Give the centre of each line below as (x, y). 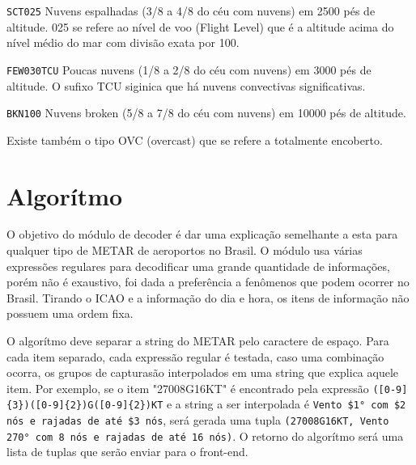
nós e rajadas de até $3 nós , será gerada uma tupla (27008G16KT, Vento (198, 420)
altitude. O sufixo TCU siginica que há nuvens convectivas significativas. (186, 85)
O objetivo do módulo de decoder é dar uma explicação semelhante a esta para (202, 234)
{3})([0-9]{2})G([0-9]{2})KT (85, 406)
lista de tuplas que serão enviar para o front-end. (127, 452)
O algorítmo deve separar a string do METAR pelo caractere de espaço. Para (198, 341)
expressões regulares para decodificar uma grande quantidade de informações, (198, 266)
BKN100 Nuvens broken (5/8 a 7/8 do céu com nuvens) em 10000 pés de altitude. (206, 113)
